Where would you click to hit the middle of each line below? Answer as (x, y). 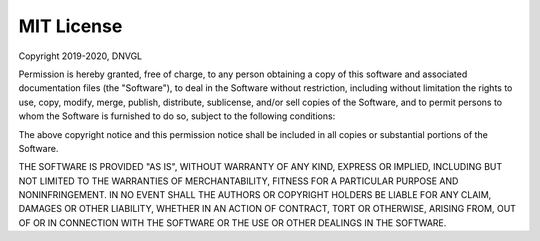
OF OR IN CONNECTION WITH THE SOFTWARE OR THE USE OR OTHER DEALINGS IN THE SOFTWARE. (232, 222)
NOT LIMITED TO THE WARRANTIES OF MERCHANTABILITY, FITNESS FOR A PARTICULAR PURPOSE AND (238, 181)
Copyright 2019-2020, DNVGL (80, 56)
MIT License (70, 26)
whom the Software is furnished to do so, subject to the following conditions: (177, 116)
